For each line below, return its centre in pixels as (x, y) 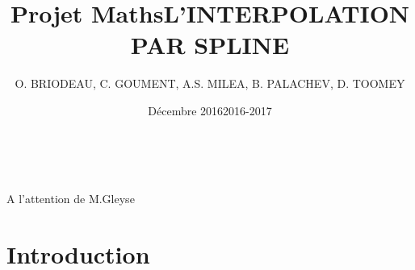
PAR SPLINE (210, 45)
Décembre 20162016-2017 (210, 110)
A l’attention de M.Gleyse (71, 199)
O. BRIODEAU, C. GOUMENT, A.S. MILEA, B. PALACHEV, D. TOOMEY (210, 83)
